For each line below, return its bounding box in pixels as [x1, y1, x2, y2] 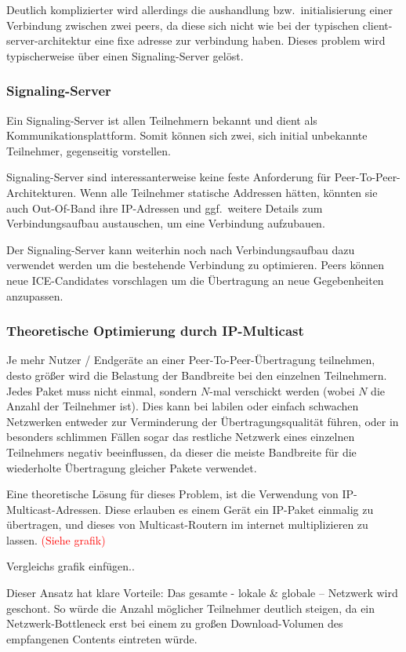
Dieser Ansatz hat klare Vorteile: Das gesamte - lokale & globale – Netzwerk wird [6, 585, 398, 601]
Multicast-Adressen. [6, 501, 102, 517]
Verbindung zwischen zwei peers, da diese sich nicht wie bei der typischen [6, 16, 360, 33]
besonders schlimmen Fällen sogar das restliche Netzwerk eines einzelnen [6, 428, 355, 445]
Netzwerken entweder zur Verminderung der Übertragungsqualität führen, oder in [6, 413, 399, 429]
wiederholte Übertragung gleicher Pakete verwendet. [6, 459, 257, 475]
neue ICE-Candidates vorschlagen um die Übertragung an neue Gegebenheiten [6, 271, 384, 288]
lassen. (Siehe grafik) [6, 531, 106, 548]
